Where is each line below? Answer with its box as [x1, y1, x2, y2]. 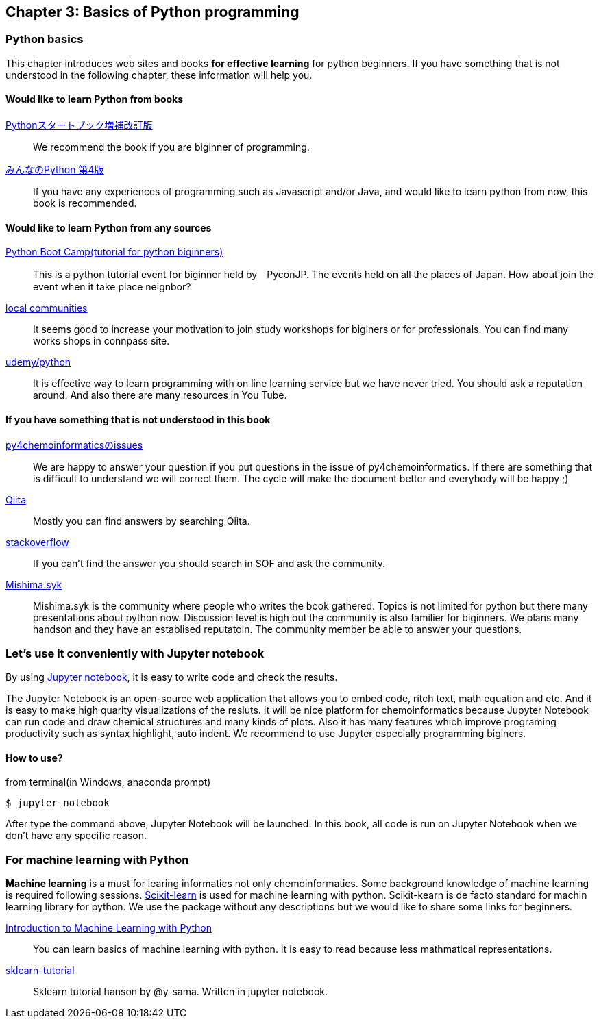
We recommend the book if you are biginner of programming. [33, 141, 310, 153]
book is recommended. [33, 197, 137, 210]
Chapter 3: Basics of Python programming [5, 3, 299, 21]
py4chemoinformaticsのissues [5, 439, 143, 451]
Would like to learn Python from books [5, 93, 184, 105]
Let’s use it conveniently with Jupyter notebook [5, 646, 265, 660]
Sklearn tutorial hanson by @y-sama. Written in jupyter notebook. [33, 986, 328, 998]
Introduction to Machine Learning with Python [5, 922, 212, 934]
